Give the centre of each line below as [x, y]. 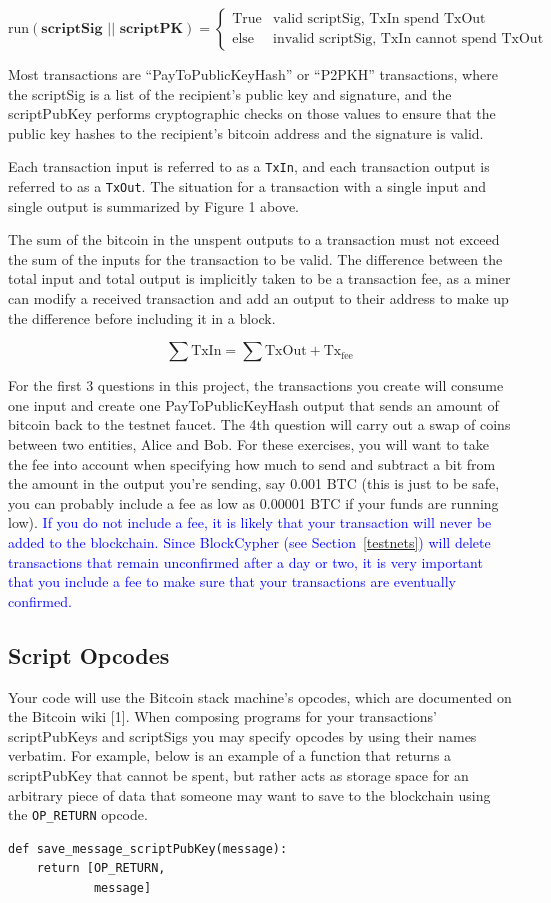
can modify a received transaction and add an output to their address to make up [258, 298]
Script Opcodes [89, 654]
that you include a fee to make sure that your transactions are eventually [232, 581]
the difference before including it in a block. [142, 317]
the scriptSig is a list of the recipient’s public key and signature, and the [230, 93]
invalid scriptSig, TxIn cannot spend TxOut [408, 38]
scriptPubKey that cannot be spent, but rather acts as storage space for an [238, 774]
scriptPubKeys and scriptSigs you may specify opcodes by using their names [242, 735]
